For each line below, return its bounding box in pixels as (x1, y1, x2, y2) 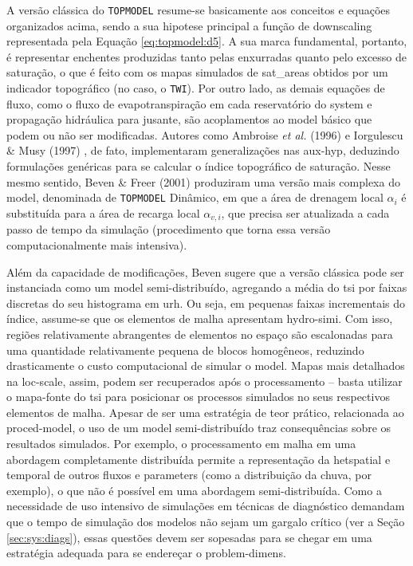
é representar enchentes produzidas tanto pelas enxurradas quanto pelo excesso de (6, 48, 407, 65)
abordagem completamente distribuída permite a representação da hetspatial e (6, 450, 391, 467)
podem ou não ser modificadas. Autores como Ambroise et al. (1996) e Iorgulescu (6, 126, 403, 143)
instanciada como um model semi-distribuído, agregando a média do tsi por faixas (6, 279, 407, 296)
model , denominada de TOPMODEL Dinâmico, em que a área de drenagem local (6, 189, 383, 206)
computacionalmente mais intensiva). (6, 236, 187, 253)
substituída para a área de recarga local (6, 204, 200, 221)
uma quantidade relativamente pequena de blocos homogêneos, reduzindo (6, 341, 364, 358)
